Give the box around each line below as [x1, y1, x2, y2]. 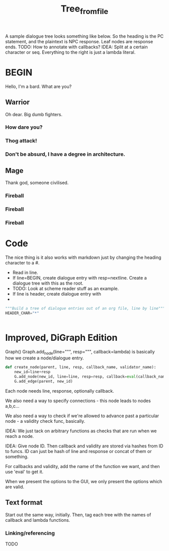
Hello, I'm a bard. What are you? [5, 83, 72, 89]
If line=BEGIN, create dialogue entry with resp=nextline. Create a [12, 274, 147, 281]
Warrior [5, 98, 30, 107]
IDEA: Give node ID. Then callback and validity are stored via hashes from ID [5, 443, 163, 449]
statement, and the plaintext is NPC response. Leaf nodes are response [5, 38, 153, 44]
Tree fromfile [60, 3, 109, 16]
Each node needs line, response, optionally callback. [5, 388, 115, 394]
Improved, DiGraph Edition [5, 332, 118, 343]
